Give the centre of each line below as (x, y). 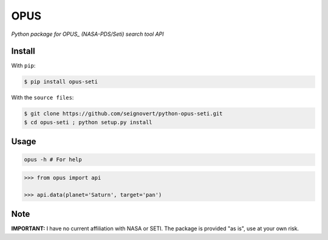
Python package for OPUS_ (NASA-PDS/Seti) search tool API (87, 34)
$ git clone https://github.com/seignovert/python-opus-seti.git (123, 114)
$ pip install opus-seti (61, 82)
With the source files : (43, 98)
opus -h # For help (53, 160)
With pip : (23, 66)
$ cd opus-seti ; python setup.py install (88, 122)
